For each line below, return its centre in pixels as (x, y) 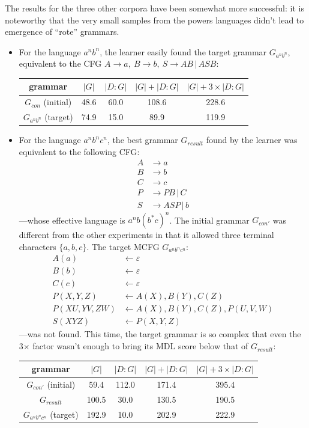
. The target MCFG (123, 246)
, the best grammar (142, 140)
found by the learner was (252, 140)
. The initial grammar (209, 220)
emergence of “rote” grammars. (62, 32)
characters (37, 246)
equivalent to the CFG (60, 63)
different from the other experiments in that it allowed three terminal (146, 235)
